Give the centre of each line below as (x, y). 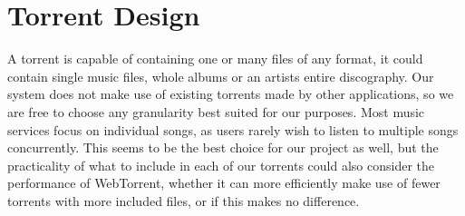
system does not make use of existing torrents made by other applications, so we (231, 94)
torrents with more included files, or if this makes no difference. (184, 200)
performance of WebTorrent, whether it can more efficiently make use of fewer (224, 183)
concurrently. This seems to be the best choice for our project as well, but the (223, 147)
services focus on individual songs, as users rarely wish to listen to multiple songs (233, 129)
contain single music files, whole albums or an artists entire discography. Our (221, 76)
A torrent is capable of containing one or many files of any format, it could (215, 59)
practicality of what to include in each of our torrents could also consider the (221, 165)
